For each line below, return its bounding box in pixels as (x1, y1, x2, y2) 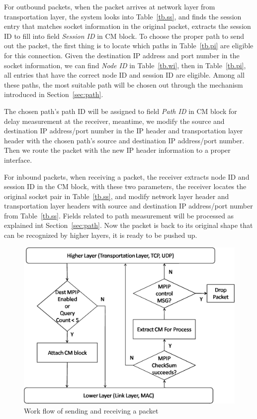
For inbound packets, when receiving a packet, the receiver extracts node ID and (4, 171, 250, 182)
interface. (4, 154, 32, 165)
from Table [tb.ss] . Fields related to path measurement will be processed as (4, 210, 234, 220)
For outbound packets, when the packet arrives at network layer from (4, 1, 215, 11)
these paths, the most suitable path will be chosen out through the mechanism (4, 79, 243, 90)
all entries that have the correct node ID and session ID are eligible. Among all (4, 70, 245, 80)
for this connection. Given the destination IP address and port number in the (4, 50, 240, 60)
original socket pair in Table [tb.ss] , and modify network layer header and (4, 191, 229, 201)
